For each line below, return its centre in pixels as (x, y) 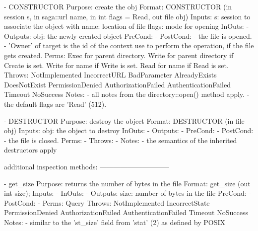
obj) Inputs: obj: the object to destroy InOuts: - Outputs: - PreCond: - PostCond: (129, 130)
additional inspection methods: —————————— (87, 166)
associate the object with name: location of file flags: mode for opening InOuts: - (127, 26)
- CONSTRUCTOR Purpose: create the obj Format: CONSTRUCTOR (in (118, 6)
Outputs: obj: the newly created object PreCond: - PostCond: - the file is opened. (128, 36)
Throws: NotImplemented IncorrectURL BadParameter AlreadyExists (110, 75)
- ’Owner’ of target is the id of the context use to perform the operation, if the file (129, 45)
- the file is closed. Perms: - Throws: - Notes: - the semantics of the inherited (121, 140)
